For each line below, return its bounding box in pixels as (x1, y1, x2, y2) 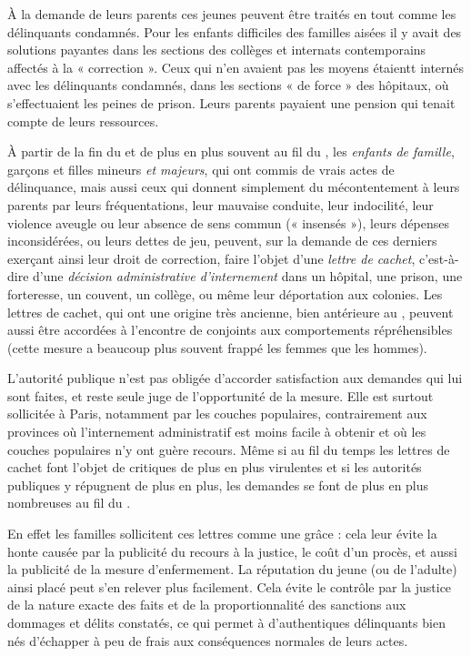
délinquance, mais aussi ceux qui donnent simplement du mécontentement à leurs (7, 177, 460, 197)
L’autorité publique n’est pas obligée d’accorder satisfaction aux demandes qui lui (7, 368, 463, 388)
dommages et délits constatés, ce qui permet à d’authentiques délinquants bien (7, 613, 446, 631)
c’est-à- (418, 248, 459, 267)
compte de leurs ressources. (7, 111, 159, 130)
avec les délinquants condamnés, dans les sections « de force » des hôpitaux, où (7, 76, 449, 95)
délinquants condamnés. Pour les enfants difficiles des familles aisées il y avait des (7, 22, 462, 41)
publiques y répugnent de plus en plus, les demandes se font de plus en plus (7, 475, 429, 494)
